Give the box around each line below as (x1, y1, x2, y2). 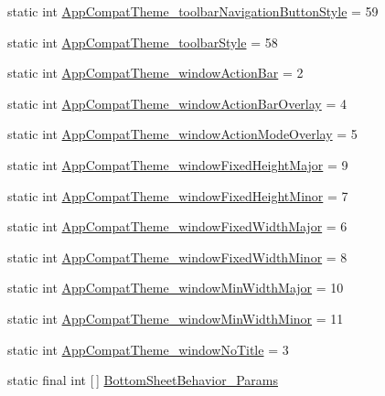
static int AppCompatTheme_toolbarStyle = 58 (7, 32, 278, 51)
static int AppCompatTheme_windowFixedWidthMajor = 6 (7, 217, 348, 236)
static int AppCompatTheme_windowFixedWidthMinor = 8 (7, 247, 348, 266)
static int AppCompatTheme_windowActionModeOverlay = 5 (7, 124, 358, 144)
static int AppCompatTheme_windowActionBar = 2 (7, 63, 304, 82)
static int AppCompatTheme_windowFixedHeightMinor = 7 (7, 186, 348, 205)
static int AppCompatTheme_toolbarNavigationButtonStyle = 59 (7, 2, 379, 20)
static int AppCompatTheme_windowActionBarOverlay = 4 (7, 93, 347, 112)
